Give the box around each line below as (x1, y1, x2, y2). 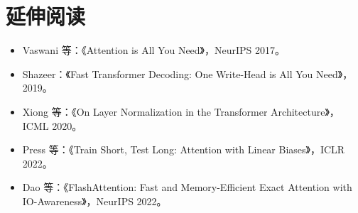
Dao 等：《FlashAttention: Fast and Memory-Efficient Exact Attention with (22, 180, 352, 195)
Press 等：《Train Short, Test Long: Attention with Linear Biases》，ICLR (22, 142, 345, 157)
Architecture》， (271, 104, 340, 119)
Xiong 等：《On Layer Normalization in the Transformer (22, 104, 268, 119)
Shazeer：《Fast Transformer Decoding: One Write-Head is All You (22, 66, 313, 81)
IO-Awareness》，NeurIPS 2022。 (22, 193, 167, 208)
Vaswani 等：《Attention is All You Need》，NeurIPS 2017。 (22, 43, 286, 58)
